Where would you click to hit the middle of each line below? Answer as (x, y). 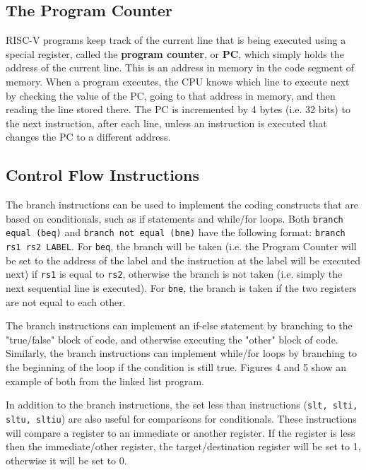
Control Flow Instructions (102, 175)
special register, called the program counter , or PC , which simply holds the (175, 53)
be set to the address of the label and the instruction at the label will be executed (183, 260)
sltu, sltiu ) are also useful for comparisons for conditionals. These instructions (181, 418)
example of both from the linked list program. (105, 381)
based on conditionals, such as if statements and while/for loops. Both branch (175, 218)
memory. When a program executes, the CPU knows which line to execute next (178, 81)
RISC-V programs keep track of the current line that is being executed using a (176, 40)
